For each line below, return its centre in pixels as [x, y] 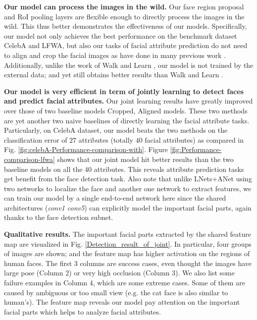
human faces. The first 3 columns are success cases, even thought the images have [128, 263]
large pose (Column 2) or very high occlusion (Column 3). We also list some [119, 273]
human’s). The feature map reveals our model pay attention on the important [122, 302]
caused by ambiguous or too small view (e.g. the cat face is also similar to [116, 292]
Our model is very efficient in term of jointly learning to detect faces [124, 91]
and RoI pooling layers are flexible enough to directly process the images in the [124, 16]
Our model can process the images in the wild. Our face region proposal [124, 6]
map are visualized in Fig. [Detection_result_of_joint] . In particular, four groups [128, 243]
